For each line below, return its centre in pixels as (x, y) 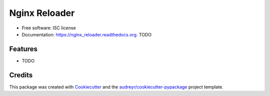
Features (23, 49)
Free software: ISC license (49, 28)
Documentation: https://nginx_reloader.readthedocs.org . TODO (87, 34)
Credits (21, 75)
